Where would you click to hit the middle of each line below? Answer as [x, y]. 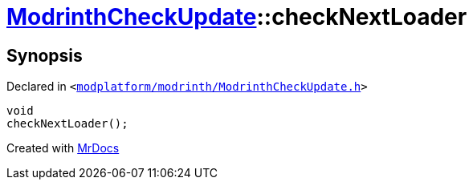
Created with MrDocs [63, 148]
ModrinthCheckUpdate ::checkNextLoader [237, 17]
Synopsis [45, 55]
